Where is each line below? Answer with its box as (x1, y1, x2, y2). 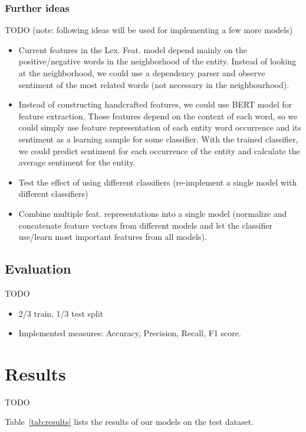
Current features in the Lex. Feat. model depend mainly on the (18, 43, 247, 56)
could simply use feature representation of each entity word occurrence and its (18, 121, 301, 134)
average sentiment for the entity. (18, 156, 136, 168)
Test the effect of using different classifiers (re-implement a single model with (18, 176, 297, 188)
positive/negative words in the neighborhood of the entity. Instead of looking (18, 55, 297, 67)
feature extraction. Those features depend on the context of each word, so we (18, 109, 298, 122)
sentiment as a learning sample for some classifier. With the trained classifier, (18, 132, 298, 145)
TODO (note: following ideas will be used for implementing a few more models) (5, 24, 293, 36)
